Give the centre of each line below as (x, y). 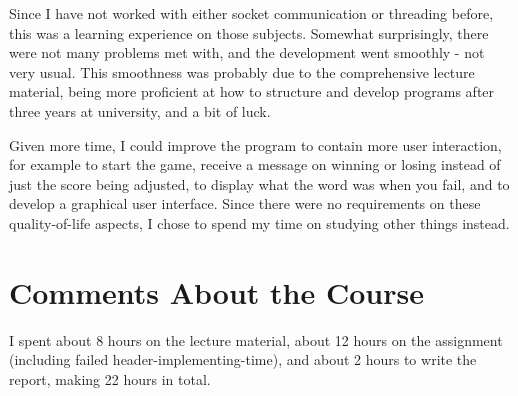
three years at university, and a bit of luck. (140, 110)
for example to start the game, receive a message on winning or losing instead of (255, 164)
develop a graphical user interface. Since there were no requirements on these (245, 203)
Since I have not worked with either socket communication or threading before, (251, 13)
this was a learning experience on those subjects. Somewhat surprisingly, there (249, 32)
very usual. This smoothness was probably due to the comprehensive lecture (242, 71)
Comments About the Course (216, 291)
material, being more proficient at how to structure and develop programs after (252, 91)
